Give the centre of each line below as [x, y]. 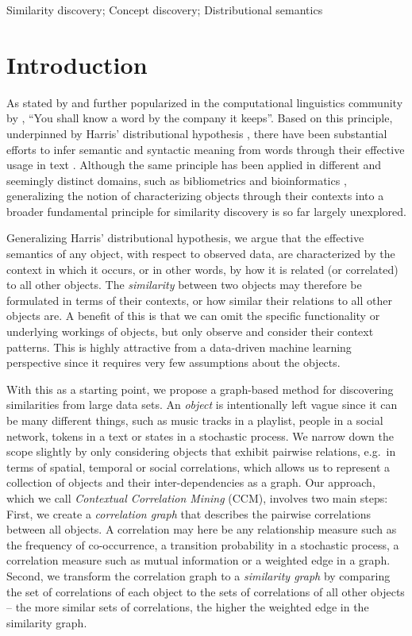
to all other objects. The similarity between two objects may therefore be [184, 285]
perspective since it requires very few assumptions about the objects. [173, 362]
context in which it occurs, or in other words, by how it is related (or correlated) [202, 269]
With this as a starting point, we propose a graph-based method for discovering [200, 389]
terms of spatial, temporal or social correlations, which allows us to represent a [198, 466]
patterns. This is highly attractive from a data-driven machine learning [179, 347]
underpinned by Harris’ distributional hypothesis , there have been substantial [197, 133]
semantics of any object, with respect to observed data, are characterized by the [201, 254]
